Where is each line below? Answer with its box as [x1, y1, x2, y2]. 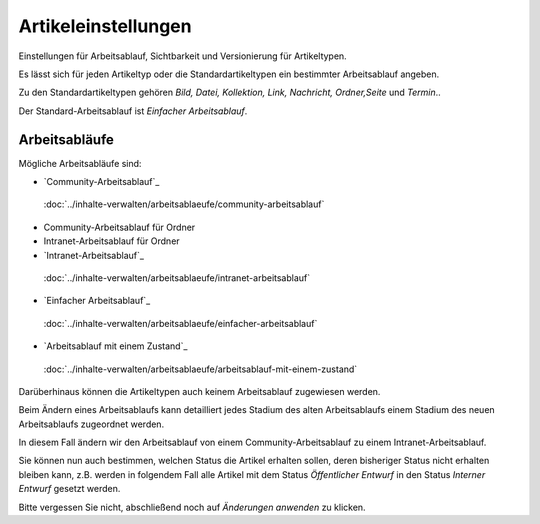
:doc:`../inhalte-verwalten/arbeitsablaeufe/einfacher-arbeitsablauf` [43, 317, 318, 329]
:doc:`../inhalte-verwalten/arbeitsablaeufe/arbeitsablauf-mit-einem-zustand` [43, 363, 358, 375]
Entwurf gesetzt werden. [18, 483, 121, 495]
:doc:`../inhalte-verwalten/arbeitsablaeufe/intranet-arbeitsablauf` [43, 271, 311, 284]
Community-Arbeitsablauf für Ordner [43, 221, 196, 233]
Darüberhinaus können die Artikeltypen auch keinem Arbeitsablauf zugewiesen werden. [18, 385, 381, 397]
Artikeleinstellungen [18, 15, 192, 37]
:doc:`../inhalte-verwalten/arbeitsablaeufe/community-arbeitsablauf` [43, 198, 325, 210]
